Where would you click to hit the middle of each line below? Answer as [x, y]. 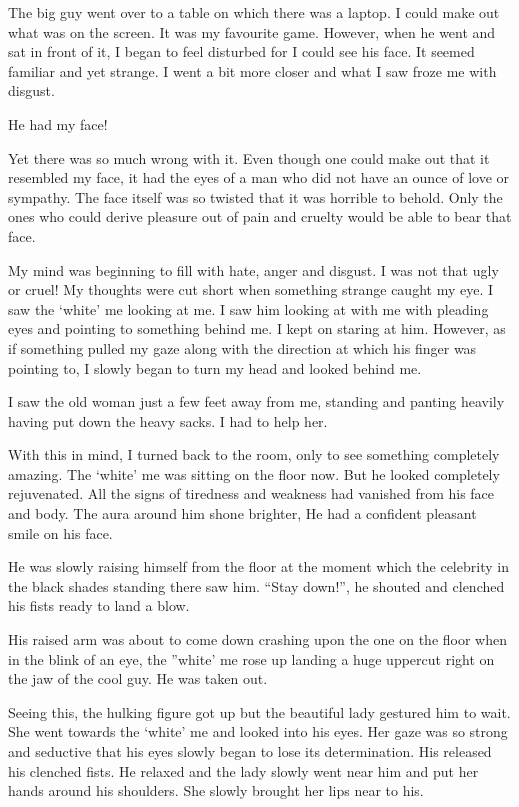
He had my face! [58, 123]
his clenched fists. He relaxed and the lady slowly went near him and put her [243, 770]
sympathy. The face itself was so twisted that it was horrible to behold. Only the [255, 196]
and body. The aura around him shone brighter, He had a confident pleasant [242, 513]
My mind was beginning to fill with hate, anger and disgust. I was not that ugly [253, 269]
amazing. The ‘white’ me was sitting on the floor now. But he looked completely [254, 473]
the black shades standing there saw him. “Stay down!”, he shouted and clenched [256, 585]
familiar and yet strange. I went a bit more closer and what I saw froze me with [252, 70]
